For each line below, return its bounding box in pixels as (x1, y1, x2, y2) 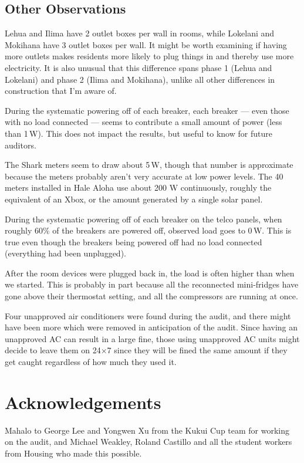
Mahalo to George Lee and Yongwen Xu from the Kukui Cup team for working (5, 424, 290, 436)
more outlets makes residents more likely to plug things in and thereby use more (5, 50, 294, 62)
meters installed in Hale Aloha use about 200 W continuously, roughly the (5, 181, 272, 194)
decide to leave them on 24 (5, 344, 101, 356)
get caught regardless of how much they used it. (5, 356, 177, 368)
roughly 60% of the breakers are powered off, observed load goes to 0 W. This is (5, 224, 292, 236)
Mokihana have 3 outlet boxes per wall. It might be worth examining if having (5, 38, 287, 50)
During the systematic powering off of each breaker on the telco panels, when (5, 212, 282, 225)
